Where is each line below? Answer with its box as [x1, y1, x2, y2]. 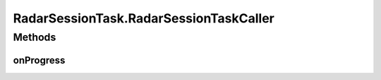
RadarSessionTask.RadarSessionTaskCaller [13, 11, 275, 26]
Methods [13, 31, 56, 44]
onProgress [13, 54, 66, 66]
